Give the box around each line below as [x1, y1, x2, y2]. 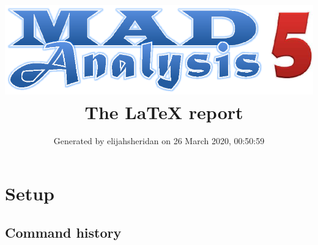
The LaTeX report [84, 99, 243, 124]
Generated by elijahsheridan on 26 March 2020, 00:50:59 [53, 134, 265, 147]
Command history [5, 222, 122, 241]
